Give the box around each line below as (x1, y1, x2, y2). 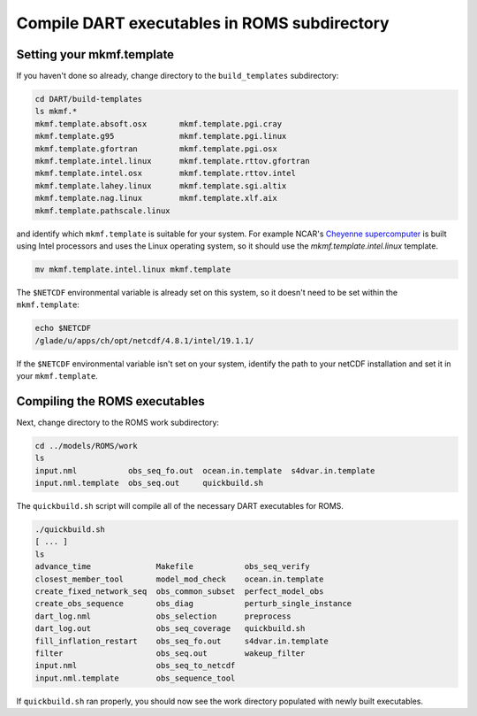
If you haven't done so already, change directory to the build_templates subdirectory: (16, 71, 339, 81)
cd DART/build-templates (34, 94, 143, 104)
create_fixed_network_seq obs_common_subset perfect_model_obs (34, 587, 324, 597)
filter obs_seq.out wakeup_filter (34, 648, 306, 658)
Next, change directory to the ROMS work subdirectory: (16, 417, 220, 427)
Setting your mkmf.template (16, 47, 175, 62)
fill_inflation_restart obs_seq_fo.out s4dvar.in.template (34, 635, 329, 646)
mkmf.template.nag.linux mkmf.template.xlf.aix (34, 193, 277, 204)
